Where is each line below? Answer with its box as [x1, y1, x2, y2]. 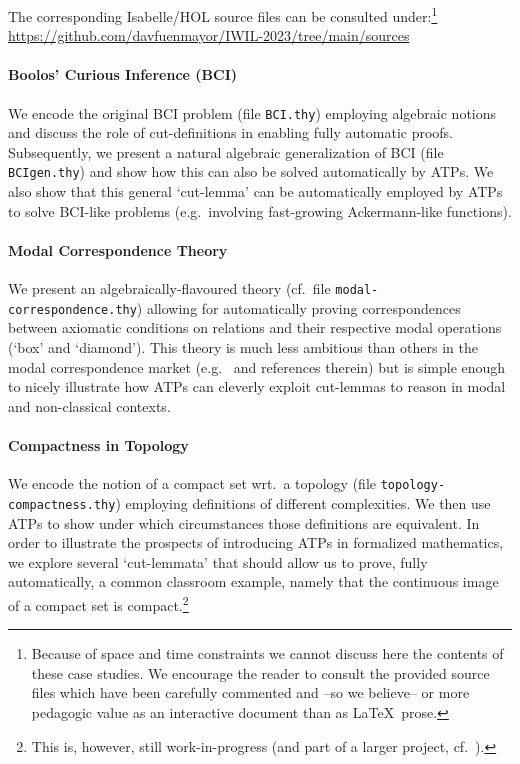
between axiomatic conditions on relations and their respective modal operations [8, 317, 502, 338]
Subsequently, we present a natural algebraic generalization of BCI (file [8, 141, 444, 162]
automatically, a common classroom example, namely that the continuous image [8, 571, 499, 592]
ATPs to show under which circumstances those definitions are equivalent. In [8, 512, 480, 533]
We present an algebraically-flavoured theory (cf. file [8, 278, 331, 299]
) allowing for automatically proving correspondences [136, 297, 461, 318]
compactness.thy [8, 497, 116, 512]
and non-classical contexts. [8, 395, 171, 416]
